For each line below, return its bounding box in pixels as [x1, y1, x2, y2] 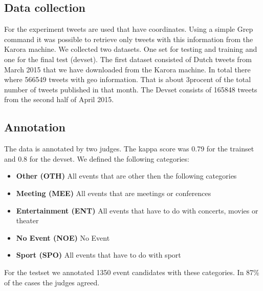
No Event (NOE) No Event [16, 232, 110, 243]
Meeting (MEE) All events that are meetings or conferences [16, 187, 211, 198]
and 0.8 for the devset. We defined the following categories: [4, 153, 189, 164]
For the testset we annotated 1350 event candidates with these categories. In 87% [4, 266, 259, 277]
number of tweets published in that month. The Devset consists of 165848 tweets [4, 84, 257, 94]
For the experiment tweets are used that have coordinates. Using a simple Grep [4, 24, 253, 34]
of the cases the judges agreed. [4, 277, 100, 287]
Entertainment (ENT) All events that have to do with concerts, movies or [16, 205, 258, 216]
